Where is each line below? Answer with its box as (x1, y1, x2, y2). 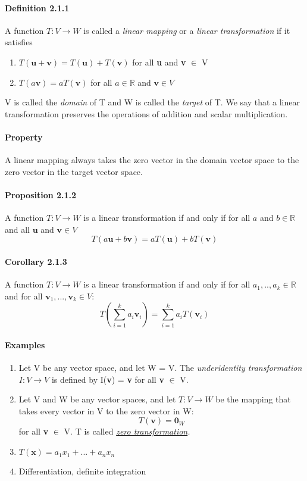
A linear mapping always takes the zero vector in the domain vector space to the (5, 154, 299, 166)
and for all (5, 289, 43, 302)
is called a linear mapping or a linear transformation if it (83, 24, 290, 36)
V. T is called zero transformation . (64, 425, 190, 438)
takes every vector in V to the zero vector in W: (18, 404, 194, 417)
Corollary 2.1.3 (5, 255, 67, 267)
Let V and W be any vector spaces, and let (18, 393, 176, 405)
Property (5, 130, 43, 143)
